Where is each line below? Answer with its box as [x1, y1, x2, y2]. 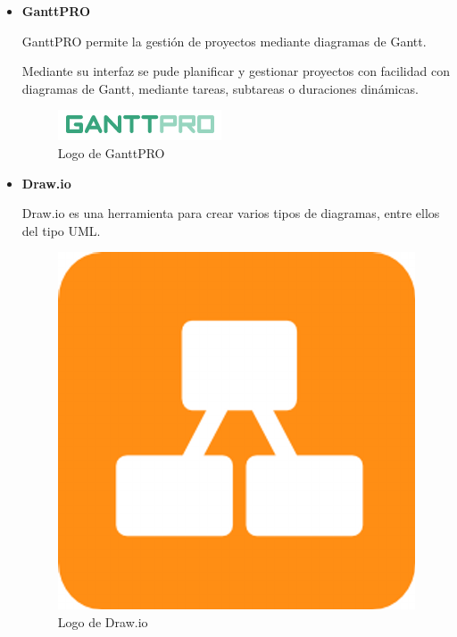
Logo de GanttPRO [57, 143, 165, 162]
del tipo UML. [21, 221, 101, 239]
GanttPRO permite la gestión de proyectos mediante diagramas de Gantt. [21, 31, 427, 50]
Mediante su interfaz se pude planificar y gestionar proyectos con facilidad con [21, 62, 450, 80]
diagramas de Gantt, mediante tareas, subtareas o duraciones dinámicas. [21, 79, 419, 97]
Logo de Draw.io [57, 612, 148, 631]
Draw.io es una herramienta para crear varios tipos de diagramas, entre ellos [21, 204, 440, 222]
